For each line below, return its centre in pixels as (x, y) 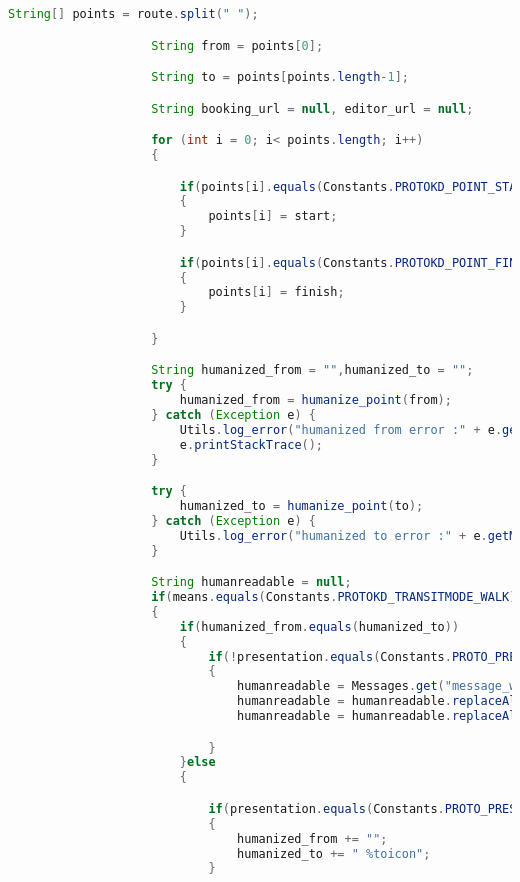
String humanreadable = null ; (251, 582)
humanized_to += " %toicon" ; (334, 853)
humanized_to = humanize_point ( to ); (301, 506)
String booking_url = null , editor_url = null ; (312, 108)
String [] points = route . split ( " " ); (133, 14)
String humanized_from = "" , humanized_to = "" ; (312, 370)
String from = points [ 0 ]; (237, 45)
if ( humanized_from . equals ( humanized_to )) (319, 626)
